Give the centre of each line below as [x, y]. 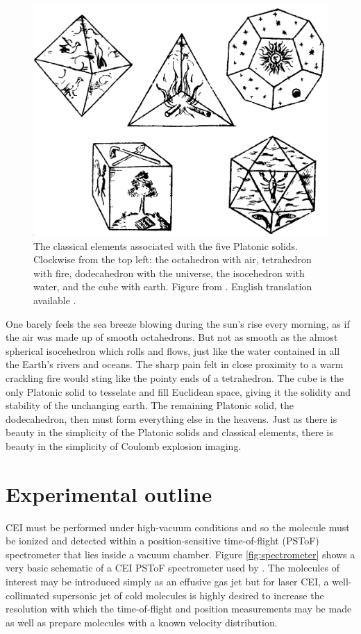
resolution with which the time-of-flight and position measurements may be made [179, 609]
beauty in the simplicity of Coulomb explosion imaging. [124, 445]
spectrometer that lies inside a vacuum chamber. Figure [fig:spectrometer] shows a [180, 554]
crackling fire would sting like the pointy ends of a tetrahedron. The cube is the [175, 377]
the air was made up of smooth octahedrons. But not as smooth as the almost [172, 337]
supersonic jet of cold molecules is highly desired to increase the [188, 595]
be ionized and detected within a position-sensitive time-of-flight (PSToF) [162, 541]
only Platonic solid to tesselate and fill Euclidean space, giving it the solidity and [178, 391]
